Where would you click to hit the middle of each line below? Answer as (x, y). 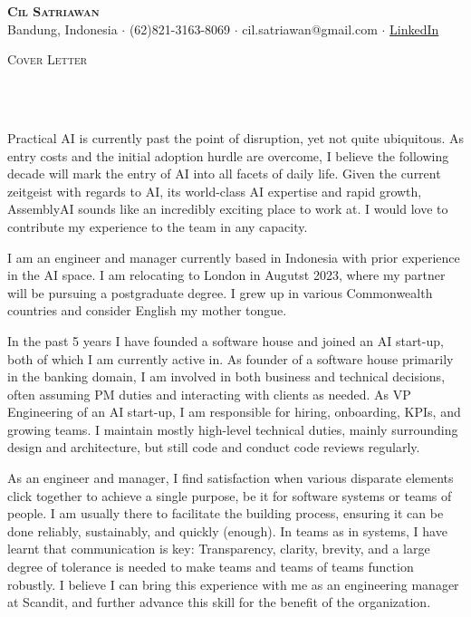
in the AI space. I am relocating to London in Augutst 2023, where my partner (226, 275)
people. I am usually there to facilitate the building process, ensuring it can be (226, 513)
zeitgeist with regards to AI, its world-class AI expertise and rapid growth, (215, 191)
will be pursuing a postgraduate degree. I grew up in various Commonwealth (220, 292)
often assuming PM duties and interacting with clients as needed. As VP (209, 394)
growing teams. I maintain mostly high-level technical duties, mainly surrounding (233, 429)
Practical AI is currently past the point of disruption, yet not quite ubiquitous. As (236, 137)
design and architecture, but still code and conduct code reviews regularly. (214, 447)
